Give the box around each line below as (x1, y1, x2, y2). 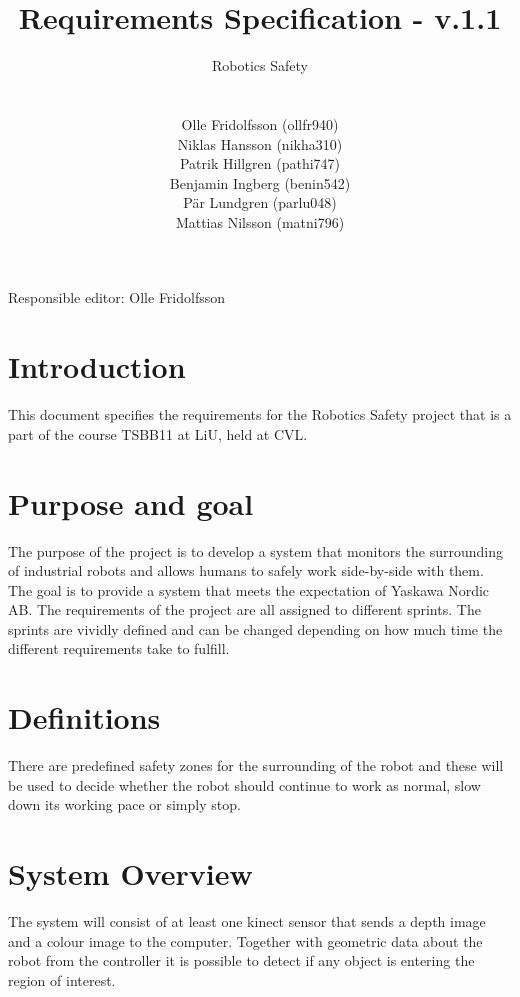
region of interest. (8, 969, 116, 990)
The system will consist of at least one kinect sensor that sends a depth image (8, 911, 486, 932)
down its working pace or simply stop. (8, 794, 241, 815)
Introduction (8, 346, 186, 387)
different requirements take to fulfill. (8, 638, 230, 659)
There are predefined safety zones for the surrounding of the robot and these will (8, 755, 504, 776)
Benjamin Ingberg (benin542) (169, 172, 351, 193)
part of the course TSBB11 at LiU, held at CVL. (8, 423, 308, 444)
